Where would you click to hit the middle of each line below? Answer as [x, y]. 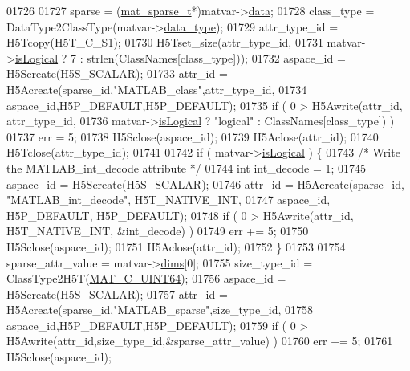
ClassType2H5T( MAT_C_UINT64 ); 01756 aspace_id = [146, 278]
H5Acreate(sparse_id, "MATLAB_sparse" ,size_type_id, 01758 [160, 310]
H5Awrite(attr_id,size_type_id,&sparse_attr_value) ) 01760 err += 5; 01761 [200, 341]
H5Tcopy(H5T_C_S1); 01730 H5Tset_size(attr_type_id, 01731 [165, 42]
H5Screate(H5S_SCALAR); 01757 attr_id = [117, 294]
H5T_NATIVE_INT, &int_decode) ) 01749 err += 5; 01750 [158, 231]
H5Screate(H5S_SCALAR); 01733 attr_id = [117, 73]
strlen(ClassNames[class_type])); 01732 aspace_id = [216, 57]
